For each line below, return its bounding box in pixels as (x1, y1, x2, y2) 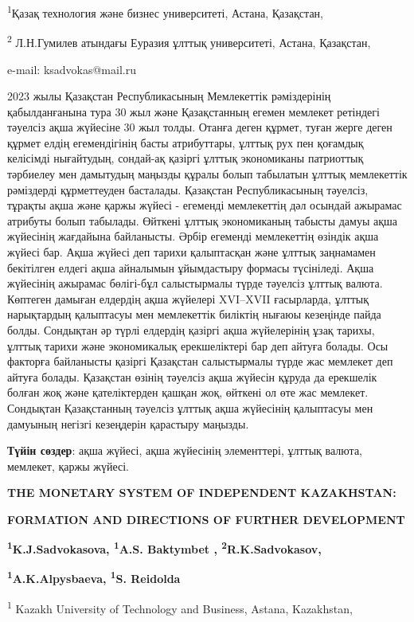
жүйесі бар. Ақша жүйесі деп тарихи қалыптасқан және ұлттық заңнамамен (7, 244, 376, 260)
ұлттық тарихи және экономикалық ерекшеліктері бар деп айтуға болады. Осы (7, 337, 389, 354)
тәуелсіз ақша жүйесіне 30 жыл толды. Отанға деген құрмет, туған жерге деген (7, 119, 393, 135)
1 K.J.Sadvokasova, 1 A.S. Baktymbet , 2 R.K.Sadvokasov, (7, 538, 322, 557)
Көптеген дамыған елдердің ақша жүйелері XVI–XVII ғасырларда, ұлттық (7, 290, 369, 307)
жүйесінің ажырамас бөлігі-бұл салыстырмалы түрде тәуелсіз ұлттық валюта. (7, 275, 383, 291)
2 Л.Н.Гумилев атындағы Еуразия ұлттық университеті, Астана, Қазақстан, (7, 32, 371, 50)
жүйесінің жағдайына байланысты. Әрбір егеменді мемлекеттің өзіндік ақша (7, 228, 379, 244)
